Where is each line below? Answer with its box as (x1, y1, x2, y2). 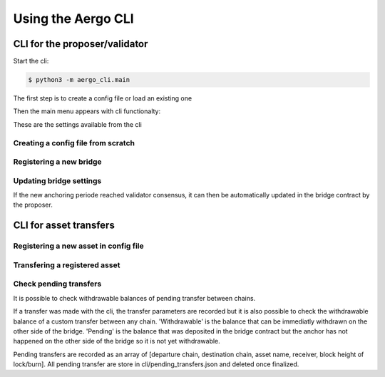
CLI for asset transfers (13, 220, 115, 232)
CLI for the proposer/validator (13, 38, 148, 50)
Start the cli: (13, 57, 49, 66)
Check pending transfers (13, 279, 102, 289)
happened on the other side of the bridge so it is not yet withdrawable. (13, 337, 220, 346)
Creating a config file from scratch (13, 138, 135, 148)
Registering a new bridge (13, 157, 103, 167)
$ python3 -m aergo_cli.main (28, 76, 130, 84)
